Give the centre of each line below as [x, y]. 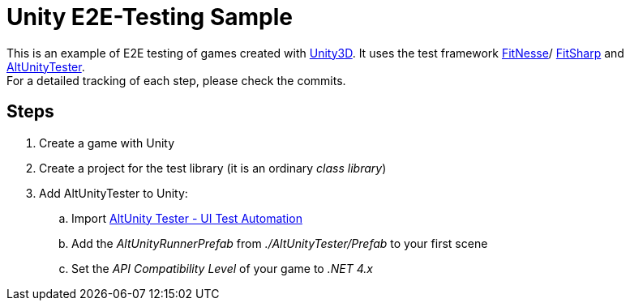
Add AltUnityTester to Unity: [114, 193]
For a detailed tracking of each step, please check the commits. [176, 80]
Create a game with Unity [107, 143]
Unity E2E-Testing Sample [150, 17]
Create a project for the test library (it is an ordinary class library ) [213, 168]
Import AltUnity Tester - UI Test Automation [187, 218]
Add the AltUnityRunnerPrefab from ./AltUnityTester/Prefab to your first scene [280, 243]
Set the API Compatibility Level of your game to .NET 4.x [222, 268]
